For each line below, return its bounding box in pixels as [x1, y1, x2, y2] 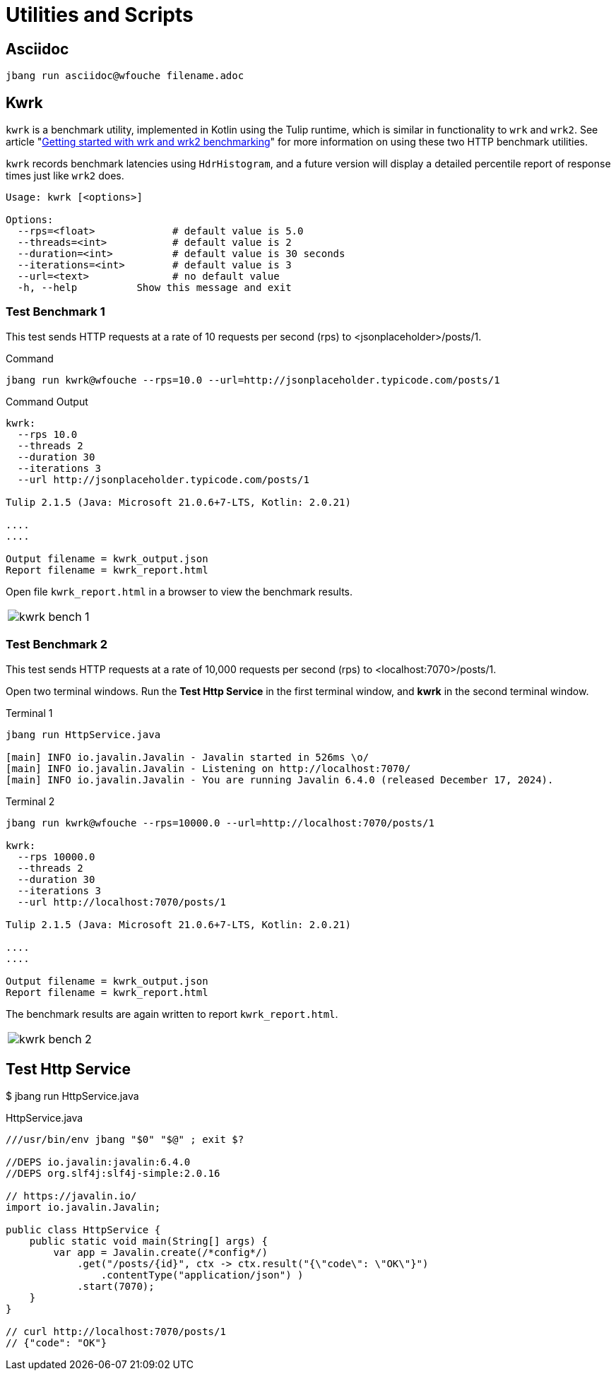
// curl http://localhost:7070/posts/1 [6, 1326, 226, 1338]
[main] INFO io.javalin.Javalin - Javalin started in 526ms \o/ [6, 751, 369, 763]
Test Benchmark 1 [6, 304, 105, 319]
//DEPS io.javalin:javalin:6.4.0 [6, 1156, 191, 1168]
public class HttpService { [6, 1224, 161, 1236]
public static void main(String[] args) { [29, 1235, 268, 1247]
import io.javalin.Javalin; [6, 1202, 161, 1214]
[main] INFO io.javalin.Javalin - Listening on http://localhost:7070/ [6, 762, 411, 774]
